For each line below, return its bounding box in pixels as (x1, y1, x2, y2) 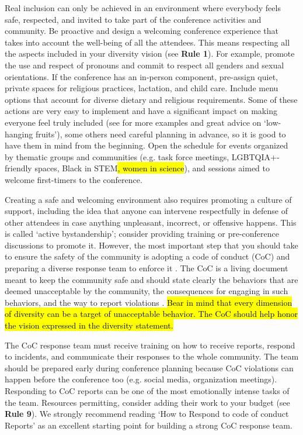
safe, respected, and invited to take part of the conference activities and (5, 13, 262, 25)
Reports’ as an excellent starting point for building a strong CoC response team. (5, 419, 292, 431)
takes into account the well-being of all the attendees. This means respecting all (5, 36, 290, 48)
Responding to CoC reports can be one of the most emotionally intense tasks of (5, 385, 290, 396)
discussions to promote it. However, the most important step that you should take (5, 239, 298, 251)
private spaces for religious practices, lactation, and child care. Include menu (5, 82, 278, 94)
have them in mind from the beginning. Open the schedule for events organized (5, 139, 288, 151)
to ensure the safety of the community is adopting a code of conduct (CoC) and (5, 250, 290, 263)
